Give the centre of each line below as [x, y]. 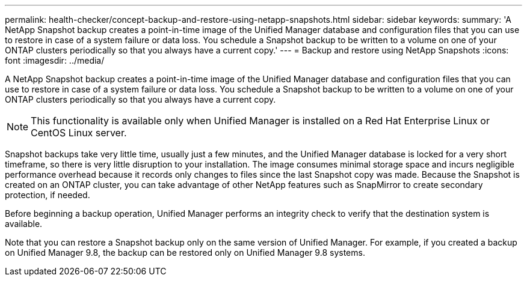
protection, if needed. [48, 195]
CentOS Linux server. [79, 133]
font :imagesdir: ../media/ [55, 60]
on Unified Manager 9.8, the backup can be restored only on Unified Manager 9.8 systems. [185, 252]
